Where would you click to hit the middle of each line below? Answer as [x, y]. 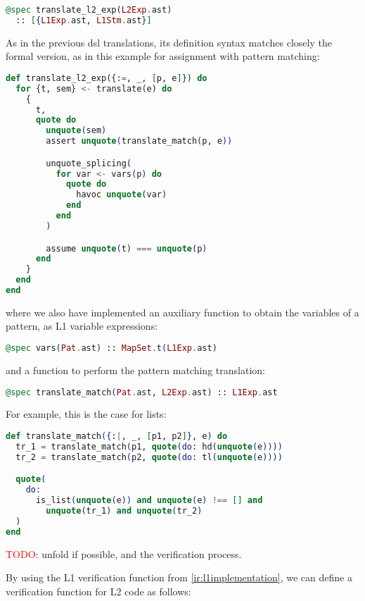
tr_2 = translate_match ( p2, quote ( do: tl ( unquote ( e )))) [149, 457]
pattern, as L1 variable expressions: [82, 326]
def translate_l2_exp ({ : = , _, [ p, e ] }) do [107, 78]
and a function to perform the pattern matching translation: [135, 370]
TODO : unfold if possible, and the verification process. [124, 553]
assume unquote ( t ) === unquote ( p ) [127, 248]
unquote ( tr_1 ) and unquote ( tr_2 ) [124, 510]
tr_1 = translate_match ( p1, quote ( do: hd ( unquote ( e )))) [149, 446]
